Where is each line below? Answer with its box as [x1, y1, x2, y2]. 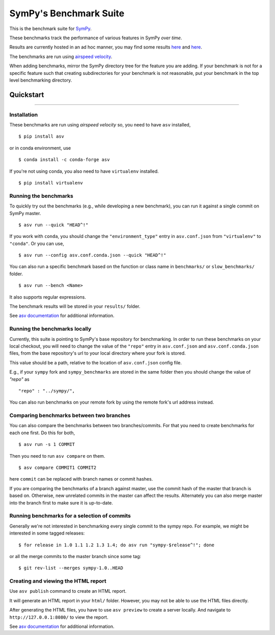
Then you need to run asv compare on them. [9, 453, 105, 459]
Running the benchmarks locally [9, 325, 92, 332]
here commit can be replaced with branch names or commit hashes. [9, 476, 153, 482]
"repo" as [9, 376, 30, 382]
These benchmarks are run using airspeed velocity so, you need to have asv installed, [9, 122, 191, 128]
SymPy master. [9, 210, 41, 216]
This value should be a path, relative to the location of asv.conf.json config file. [9, 359, 182, 365]
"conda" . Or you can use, [9, 240, 65, 247]
